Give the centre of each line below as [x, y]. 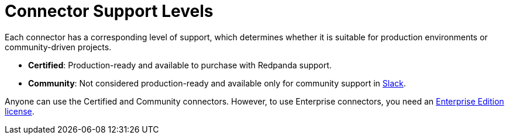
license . [20, 111]
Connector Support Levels [109, 11]
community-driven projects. [58, 47]
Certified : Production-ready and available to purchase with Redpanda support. [180, 65]
